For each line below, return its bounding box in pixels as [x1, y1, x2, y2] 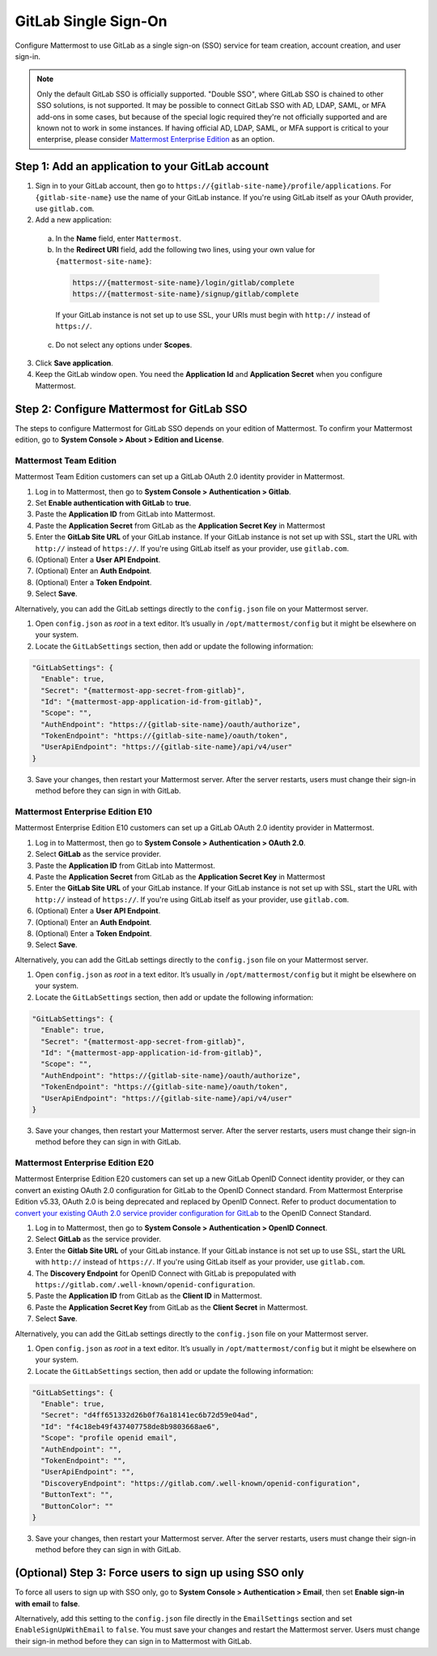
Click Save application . [35, 358, 113, 368]
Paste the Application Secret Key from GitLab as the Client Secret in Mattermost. [35, 1302, 308, 1312]
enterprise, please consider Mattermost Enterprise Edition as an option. [36, 135, 275, 144]
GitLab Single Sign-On [15, 12, 168, 30]
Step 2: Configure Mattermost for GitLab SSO [15, 402, 248, 416]
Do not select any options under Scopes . [55, 340, 193, 349]
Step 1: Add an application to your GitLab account [15, 160, 269, 173]
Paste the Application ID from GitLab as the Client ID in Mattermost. [35, 1291, 262, 1301]
